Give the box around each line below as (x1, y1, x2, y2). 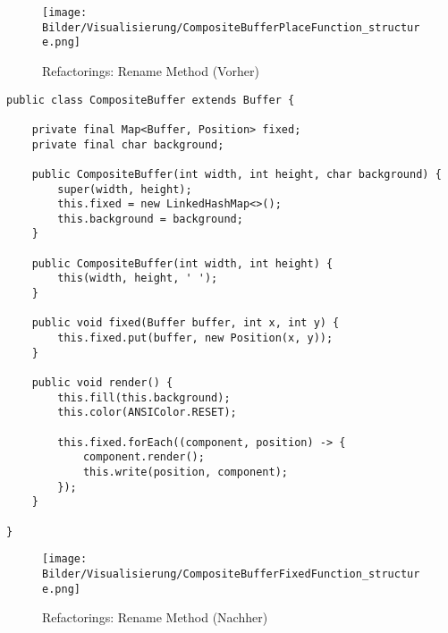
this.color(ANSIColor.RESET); (57, 406, 237, 419)
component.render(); (82, 451, 205, 464)
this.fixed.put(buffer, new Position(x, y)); (57, 332, 334, 345)
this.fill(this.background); (57, 391, 231, 404)
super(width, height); (57, 182, 192, 196)
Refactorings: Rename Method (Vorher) (42, 61, 259, 80)
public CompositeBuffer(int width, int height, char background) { (31, 167, 442, 181)
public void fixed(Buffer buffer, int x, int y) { (31, 316, 340, 330)
